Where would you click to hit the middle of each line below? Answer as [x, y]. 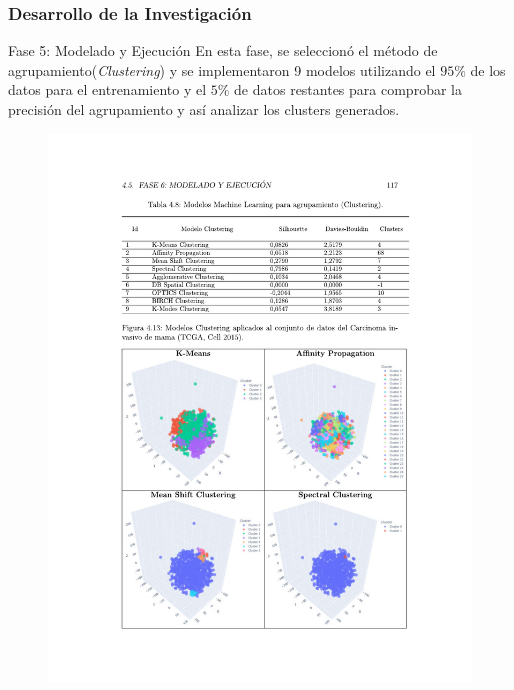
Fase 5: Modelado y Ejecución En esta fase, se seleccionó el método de [223, 50]
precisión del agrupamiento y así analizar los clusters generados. [204, 109]
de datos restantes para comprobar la [348, 89]
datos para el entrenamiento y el [107, 89]
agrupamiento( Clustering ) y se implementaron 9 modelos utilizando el [222, 69]
